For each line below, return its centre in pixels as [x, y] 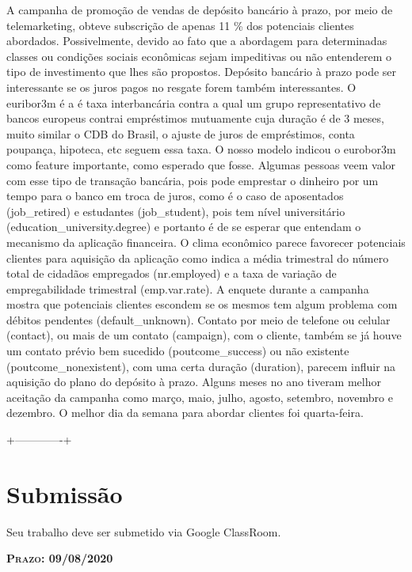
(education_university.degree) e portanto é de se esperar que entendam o [184, 227]
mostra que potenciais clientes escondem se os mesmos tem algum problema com [202, 304]
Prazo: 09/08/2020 [60, 558]
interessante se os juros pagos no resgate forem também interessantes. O [181, 87]
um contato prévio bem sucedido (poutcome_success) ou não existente [178, 351]
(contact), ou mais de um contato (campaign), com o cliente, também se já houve [204, 335]
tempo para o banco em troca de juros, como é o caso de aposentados [175, 196]
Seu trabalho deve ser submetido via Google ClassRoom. [144, 531]
